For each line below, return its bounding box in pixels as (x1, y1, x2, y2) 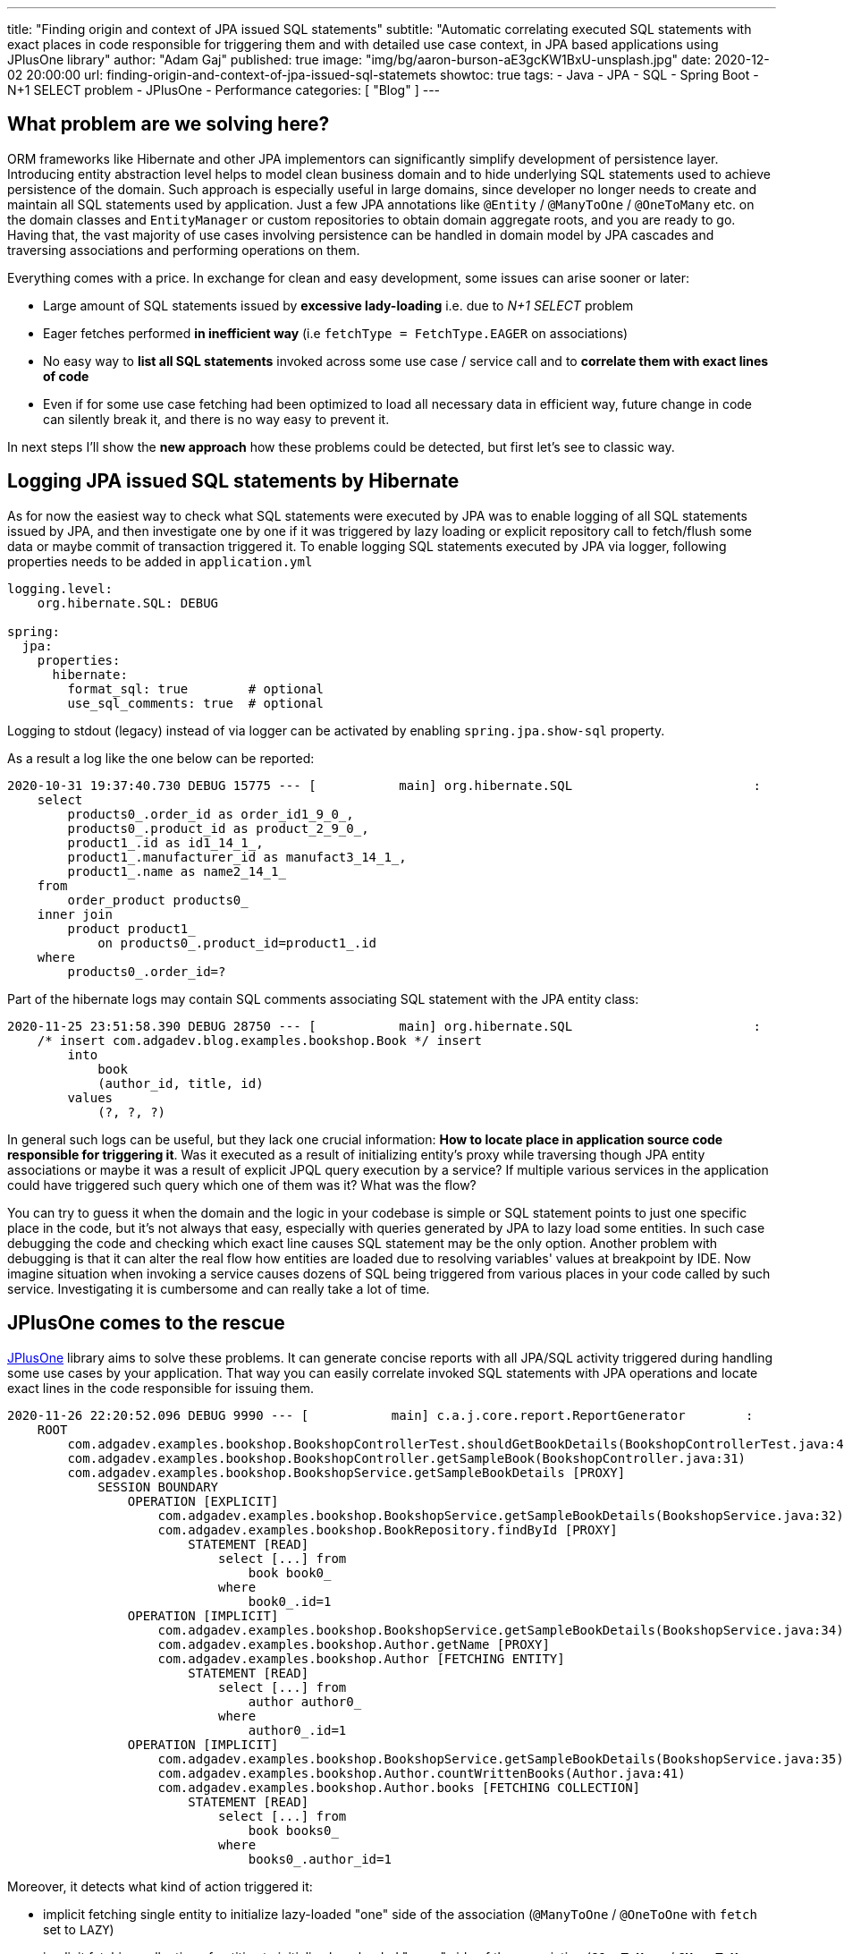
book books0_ (248, 1822, 339, 1838)
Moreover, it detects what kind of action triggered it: (7, 1878, 313, 1894)
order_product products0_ (67, 892, 249, 907)
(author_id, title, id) (97, 1075, 264, 1091)
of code (43, 368, 89, 384)
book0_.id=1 (248, 1593, 332, 1609)
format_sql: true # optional (67, 681, 325, 696)
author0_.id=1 (248, 1722, 347, 1737)
